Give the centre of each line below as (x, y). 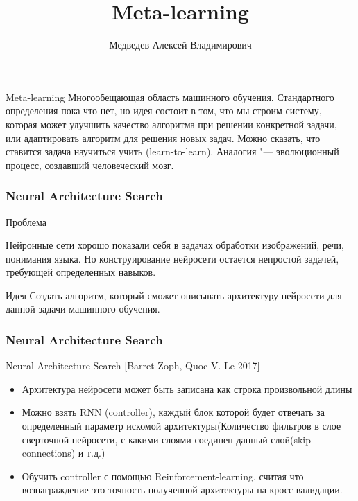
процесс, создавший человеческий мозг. (90, 165)
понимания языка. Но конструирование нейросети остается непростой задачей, (172, 258)
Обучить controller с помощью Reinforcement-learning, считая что (163, 476)
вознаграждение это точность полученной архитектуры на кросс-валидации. (182, 490)
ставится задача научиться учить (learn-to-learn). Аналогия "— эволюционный (172, 151)
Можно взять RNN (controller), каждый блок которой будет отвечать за (173, 412)
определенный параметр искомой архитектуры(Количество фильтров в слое (181, 426)
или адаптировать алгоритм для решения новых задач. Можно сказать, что (163, 138)
